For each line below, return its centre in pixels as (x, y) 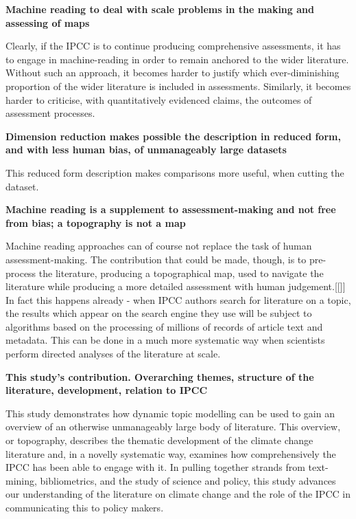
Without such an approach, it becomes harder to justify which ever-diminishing (173, 73)
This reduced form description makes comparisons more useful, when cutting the (175, 172)
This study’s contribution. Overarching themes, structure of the (160, 376)
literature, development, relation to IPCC (107, 390)
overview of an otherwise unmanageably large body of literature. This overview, (173, 427)
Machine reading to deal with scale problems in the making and (160, 9)
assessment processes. (50, 113)
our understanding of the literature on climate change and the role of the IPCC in (178, 494)
